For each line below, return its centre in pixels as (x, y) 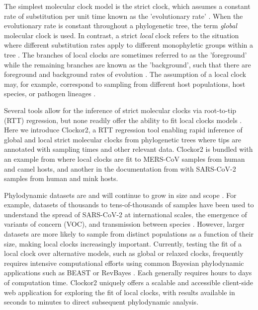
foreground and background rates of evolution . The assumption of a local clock (125, 74)
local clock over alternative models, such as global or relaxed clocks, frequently (124, 253)
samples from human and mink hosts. (61, 178)
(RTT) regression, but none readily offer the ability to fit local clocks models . (123, 120)
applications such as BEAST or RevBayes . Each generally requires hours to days (128, 273)
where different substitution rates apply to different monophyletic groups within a (129, 45)
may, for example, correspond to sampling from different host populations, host (125, 84)
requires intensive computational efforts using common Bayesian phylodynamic (124, 263)
